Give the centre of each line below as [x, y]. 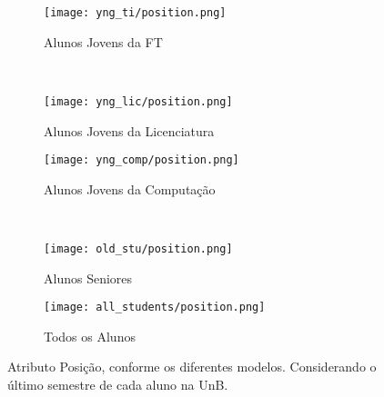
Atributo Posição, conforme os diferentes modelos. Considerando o [192, 367]
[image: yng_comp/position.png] [141, 160]
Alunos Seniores [88, 278]
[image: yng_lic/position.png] [138, 101]
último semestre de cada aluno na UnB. [118, 385]
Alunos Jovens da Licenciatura [129, 130]
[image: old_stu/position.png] [138, 248]
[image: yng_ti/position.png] [135, 13]
